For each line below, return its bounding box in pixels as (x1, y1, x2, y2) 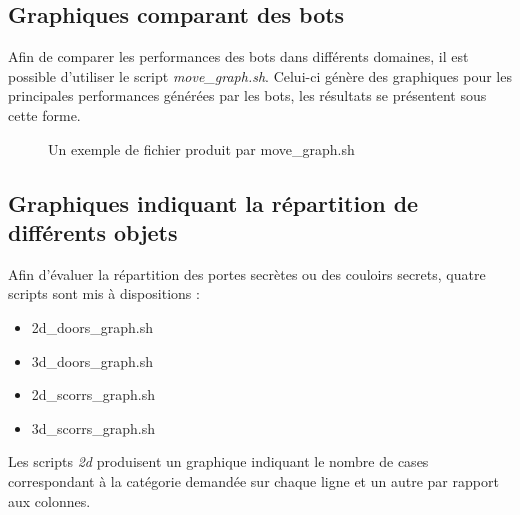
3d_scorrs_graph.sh (31, 417, 156, 438)
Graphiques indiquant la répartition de (8, 187, 419, 218)
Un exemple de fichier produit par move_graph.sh (48, 138, 355, 159)
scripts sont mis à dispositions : (8, 283, 200, 304)
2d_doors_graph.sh (31, 316, 154, 337)
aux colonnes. (8, 490, 91, 511)
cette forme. (8, 104, 81, 125)
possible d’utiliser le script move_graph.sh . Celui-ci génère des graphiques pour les (8, 65, 512, 86)
